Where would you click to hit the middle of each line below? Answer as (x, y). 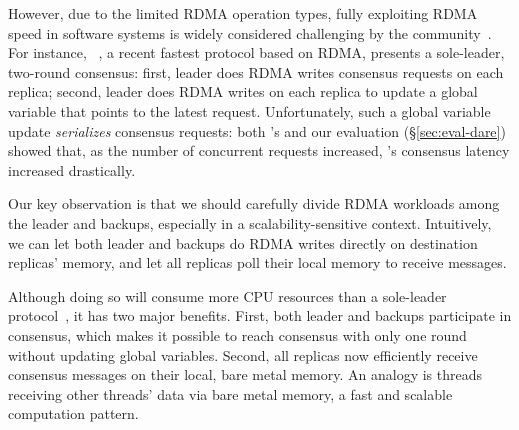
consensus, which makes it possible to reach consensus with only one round (237, 334)
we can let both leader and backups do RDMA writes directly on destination (243, 242)
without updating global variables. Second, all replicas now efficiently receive (243, 354)
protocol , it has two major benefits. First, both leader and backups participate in (260, 315)
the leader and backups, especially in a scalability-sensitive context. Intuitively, (250, 222)
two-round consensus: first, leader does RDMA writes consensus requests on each (256, 71)
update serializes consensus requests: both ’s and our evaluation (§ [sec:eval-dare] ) (257, 130)
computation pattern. (73, 413)
